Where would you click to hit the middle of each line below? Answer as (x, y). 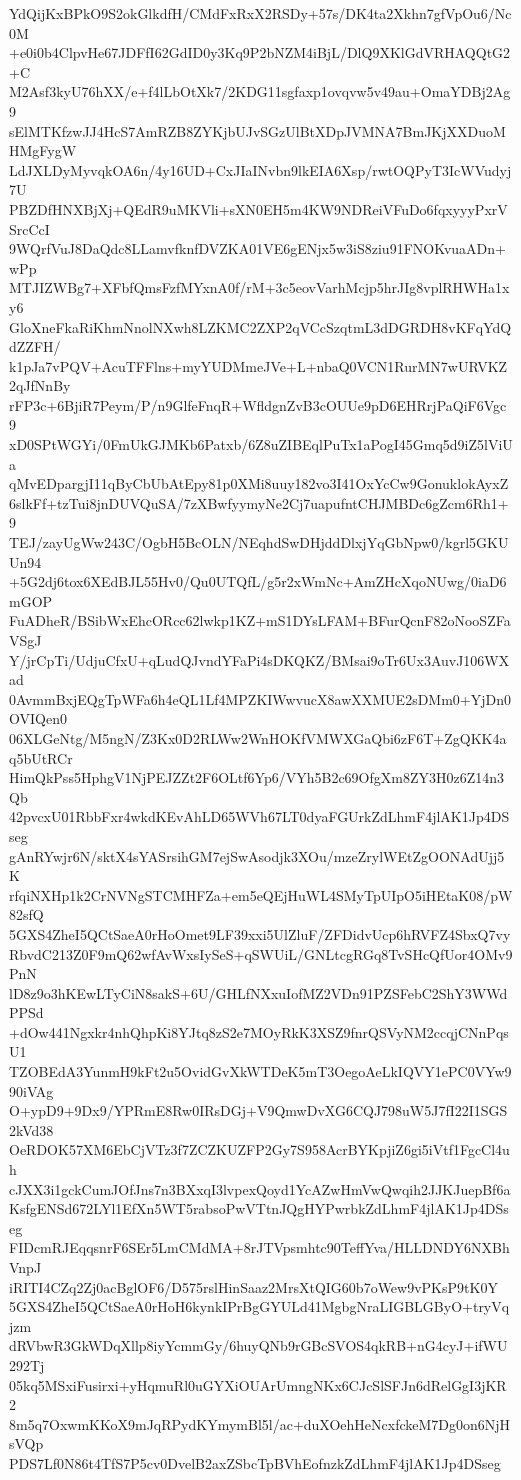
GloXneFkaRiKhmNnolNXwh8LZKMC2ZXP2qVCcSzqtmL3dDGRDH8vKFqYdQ (260, 326)
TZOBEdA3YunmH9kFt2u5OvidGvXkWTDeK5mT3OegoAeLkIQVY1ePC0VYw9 (260, 1071)
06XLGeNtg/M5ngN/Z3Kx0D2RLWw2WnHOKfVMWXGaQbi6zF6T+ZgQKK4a (258, 737)
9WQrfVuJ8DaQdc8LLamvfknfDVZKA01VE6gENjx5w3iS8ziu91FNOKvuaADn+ (257, 248)
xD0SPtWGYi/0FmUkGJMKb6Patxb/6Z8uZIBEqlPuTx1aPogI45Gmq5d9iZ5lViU (261, 444)
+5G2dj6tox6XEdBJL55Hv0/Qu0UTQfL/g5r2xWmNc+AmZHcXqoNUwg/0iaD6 (258, 581)
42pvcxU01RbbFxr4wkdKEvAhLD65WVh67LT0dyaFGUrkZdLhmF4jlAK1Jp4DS (259, 816)
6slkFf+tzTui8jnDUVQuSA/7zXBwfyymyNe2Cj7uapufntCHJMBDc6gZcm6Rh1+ (259, 502)
